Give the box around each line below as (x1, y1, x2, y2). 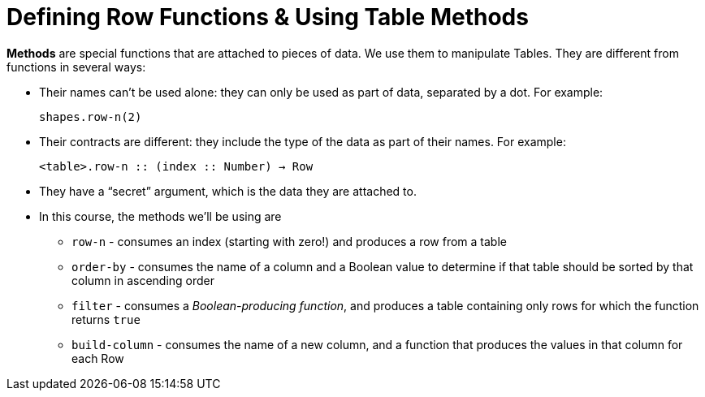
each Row (71, 351, 124, 365)
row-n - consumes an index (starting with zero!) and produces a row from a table (71, 234, 507, 248)
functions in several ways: (6, 59, 146, 74)
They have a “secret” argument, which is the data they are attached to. (39, 183, 417, 198)
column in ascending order (71, 273, 215, 287)
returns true (71, 312, 141, 326)
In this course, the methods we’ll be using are (39, 209, 282, 223)
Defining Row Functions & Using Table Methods (6, 3, 529, 31)
